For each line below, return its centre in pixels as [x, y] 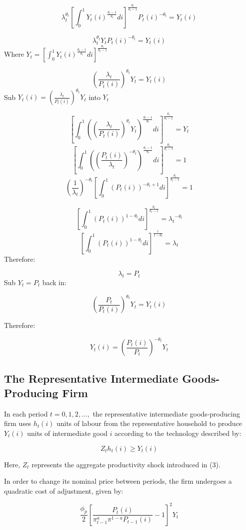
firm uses [18, 423]
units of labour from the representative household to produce [149, 423]
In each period [26, 413]
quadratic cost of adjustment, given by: [64, 490]
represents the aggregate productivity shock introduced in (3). [126, 464]
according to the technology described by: [178, 433]
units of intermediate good [67, 433]
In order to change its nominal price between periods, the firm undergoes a [118, 481]
